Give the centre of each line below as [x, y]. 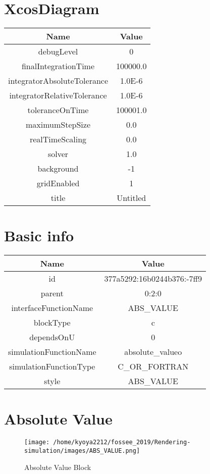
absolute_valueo [153, 352]
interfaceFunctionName [52, 308]
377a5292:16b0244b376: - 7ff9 [153, 279]
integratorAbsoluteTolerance [58, 81]
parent [52, 293]
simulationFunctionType [52, 366]
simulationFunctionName [52, 352]
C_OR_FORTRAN [153, 366]
